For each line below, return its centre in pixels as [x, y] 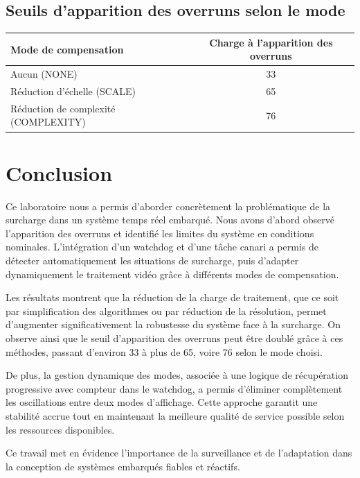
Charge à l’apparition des [271, 42]
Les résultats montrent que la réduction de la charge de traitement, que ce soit [172, 297]
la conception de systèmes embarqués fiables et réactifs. [123, 466]
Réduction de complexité [63, 108]
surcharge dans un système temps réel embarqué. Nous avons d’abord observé [170, 220]
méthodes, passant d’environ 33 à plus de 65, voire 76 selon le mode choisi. [164, 351]
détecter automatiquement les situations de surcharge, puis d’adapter [152, 261]
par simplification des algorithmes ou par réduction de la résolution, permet [166, 310]
